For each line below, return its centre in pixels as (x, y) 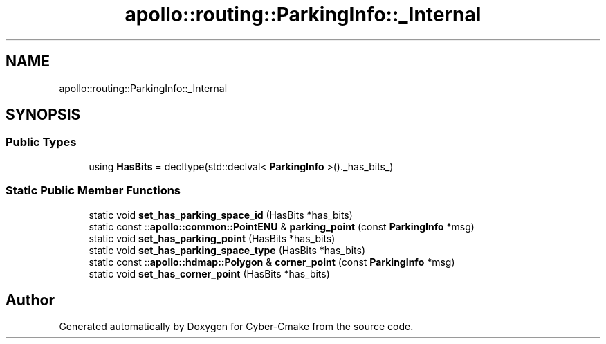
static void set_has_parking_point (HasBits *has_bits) (212, 238)
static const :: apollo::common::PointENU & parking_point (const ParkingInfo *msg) (282, 226)
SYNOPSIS (43, 115)
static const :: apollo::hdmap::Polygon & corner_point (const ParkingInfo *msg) (272, 262)
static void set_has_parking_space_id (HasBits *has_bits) (221, 215)
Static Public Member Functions (93, 191)
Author (30, 300)
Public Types (41, 142)
